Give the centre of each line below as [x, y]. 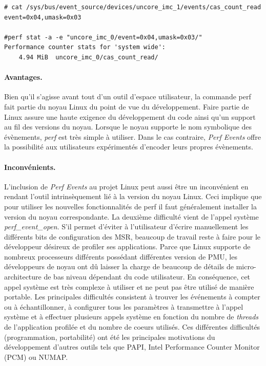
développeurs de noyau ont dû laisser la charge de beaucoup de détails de [119, 266]
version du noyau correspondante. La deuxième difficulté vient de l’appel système [131, 216]
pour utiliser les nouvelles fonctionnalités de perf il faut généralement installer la [130, 206]
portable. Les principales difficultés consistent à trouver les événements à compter [132, 297]
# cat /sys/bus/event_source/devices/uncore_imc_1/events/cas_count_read [133, 7]
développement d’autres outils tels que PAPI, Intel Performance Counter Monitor [132, 347]
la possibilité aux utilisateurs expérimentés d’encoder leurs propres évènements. [129, 147]
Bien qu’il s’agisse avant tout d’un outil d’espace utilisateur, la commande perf [128, 96]
